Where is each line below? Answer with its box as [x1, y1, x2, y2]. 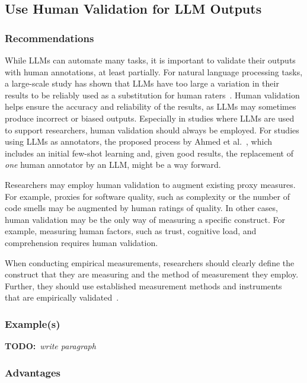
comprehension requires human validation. [5, 236, 158, 248]
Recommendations [5, 30, 94, 45]
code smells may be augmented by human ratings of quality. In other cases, [5, 202, 278, 214]
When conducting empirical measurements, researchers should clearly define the [5, 256, 295, 269]
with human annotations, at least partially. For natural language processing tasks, [5, 65, 303, 78]
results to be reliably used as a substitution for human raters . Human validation [5, 88, 300, 101]
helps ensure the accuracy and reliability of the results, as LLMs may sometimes [5, 100, 296, 113]
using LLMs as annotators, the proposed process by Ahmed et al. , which [5, 135, 272, 148]
